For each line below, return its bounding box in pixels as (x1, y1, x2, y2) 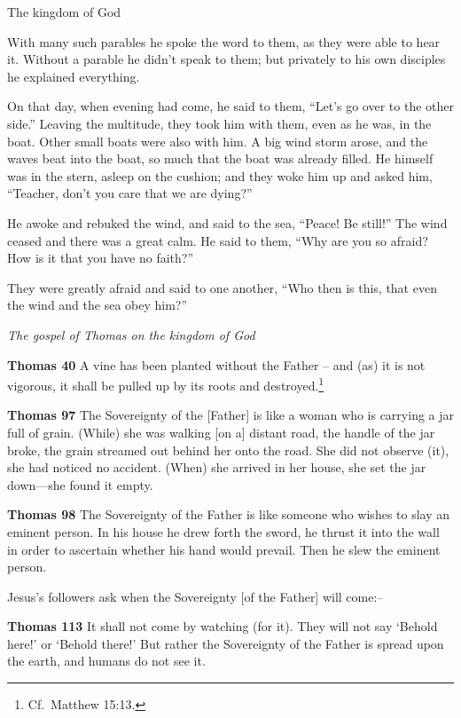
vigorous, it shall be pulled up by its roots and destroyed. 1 (7, 374, 324, 394)
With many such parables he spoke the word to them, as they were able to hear (7, 32, 441, 51)
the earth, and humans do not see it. (7, 651, 206, 670)
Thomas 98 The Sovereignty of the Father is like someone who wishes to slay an (7, 505, 450, 524)
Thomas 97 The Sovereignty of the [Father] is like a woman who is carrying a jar (7, 406, 455, 424)
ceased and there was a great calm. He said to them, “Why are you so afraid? (7, 231, 428, 249)
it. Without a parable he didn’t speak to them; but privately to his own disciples (7, 50, 446, 68)
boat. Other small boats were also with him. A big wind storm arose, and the (7, 131, 428, 150)
